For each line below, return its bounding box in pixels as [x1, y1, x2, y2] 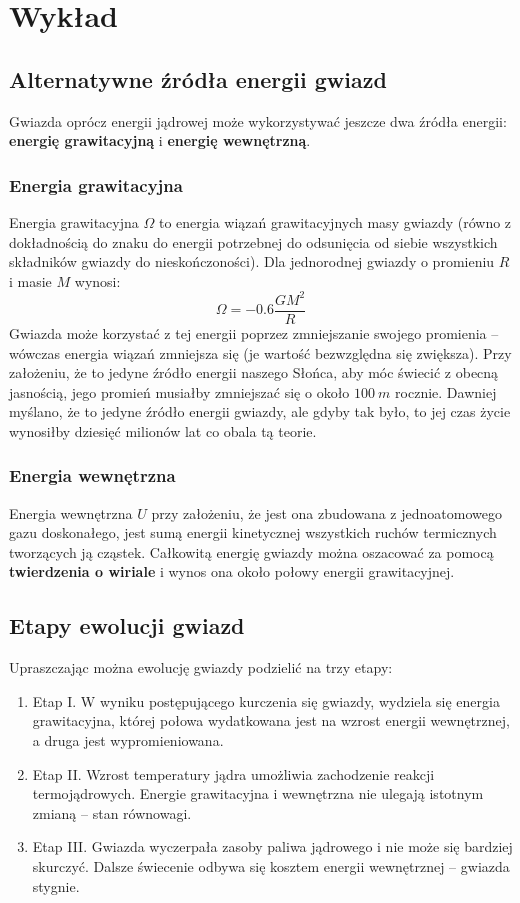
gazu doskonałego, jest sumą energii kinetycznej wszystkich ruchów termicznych [9, 522, 497, 543]
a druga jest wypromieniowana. [32, 730, 224, 751]
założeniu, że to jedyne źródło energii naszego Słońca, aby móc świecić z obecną [9, 362, 499, 383]
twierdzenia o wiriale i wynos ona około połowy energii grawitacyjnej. [9, 561, 455, 582]
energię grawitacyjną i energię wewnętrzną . [9, 130, 311, 151]
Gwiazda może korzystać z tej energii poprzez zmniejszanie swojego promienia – [9, 322, 499, 343]
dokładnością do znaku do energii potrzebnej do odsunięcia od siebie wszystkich [9, 231, 498, 252]
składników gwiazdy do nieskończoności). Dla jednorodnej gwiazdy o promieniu [9, 251, 495, 272]
